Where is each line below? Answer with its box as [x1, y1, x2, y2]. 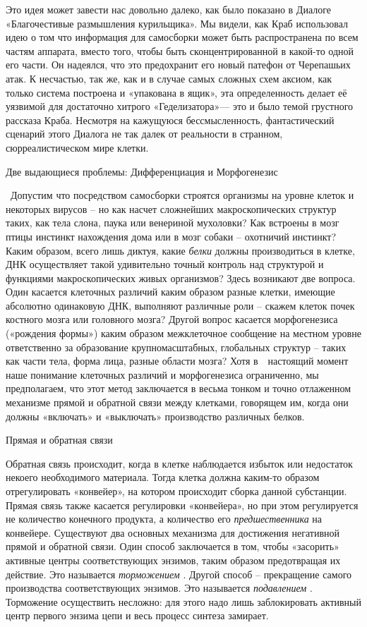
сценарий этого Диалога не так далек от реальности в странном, [6, 126, 283, 141]
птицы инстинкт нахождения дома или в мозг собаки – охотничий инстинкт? [6, 229, 337, 243]
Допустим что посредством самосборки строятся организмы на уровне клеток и [10, 188, 354, 202]
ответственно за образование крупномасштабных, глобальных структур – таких [6, 339, 347, 354]
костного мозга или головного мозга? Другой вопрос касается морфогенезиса [6, 312, 338, 327]
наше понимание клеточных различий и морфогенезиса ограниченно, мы [6, 367, 319, 382]
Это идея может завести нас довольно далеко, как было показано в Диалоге [6, 2, 331, 16]
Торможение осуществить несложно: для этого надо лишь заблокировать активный [6, 594, 361, 609]
